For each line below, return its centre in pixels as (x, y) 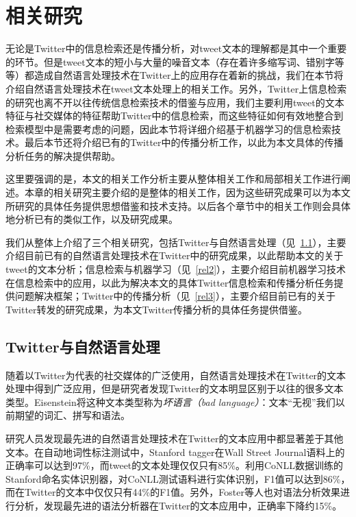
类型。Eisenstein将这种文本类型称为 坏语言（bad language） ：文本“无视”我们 (170, 401)
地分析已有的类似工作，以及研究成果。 (92, 219)
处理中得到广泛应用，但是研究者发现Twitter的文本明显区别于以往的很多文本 (175, 388)
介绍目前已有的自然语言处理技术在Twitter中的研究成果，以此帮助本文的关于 (175, 255)
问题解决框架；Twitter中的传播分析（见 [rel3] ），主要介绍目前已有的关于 (175, 296)
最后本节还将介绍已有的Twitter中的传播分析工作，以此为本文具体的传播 (184, 142)
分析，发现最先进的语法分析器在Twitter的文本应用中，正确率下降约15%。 (178, 505)
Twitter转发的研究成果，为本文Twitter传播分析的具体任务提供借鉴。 (157, 309)
